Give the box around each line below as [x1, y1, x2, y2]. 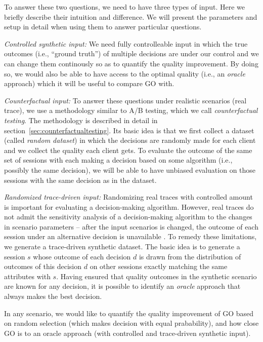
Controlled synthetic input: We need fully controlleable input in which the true [4, 38, 248, 49]
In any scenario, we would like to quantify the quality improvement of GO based [4, 308, 254, 318]
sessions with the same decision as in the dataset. [4, 174, 157, 185]
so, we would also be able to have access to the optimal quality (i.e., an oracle [4, 68, 245, 79]
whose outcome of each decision [33, 251, 131, 261]
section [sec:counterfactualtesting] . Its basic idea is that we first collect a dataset [4, 125, 254, 135]
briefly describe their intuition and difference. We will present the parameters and [4, 11, 257, 22]
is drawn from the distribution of [139, 251, 241, 261]
